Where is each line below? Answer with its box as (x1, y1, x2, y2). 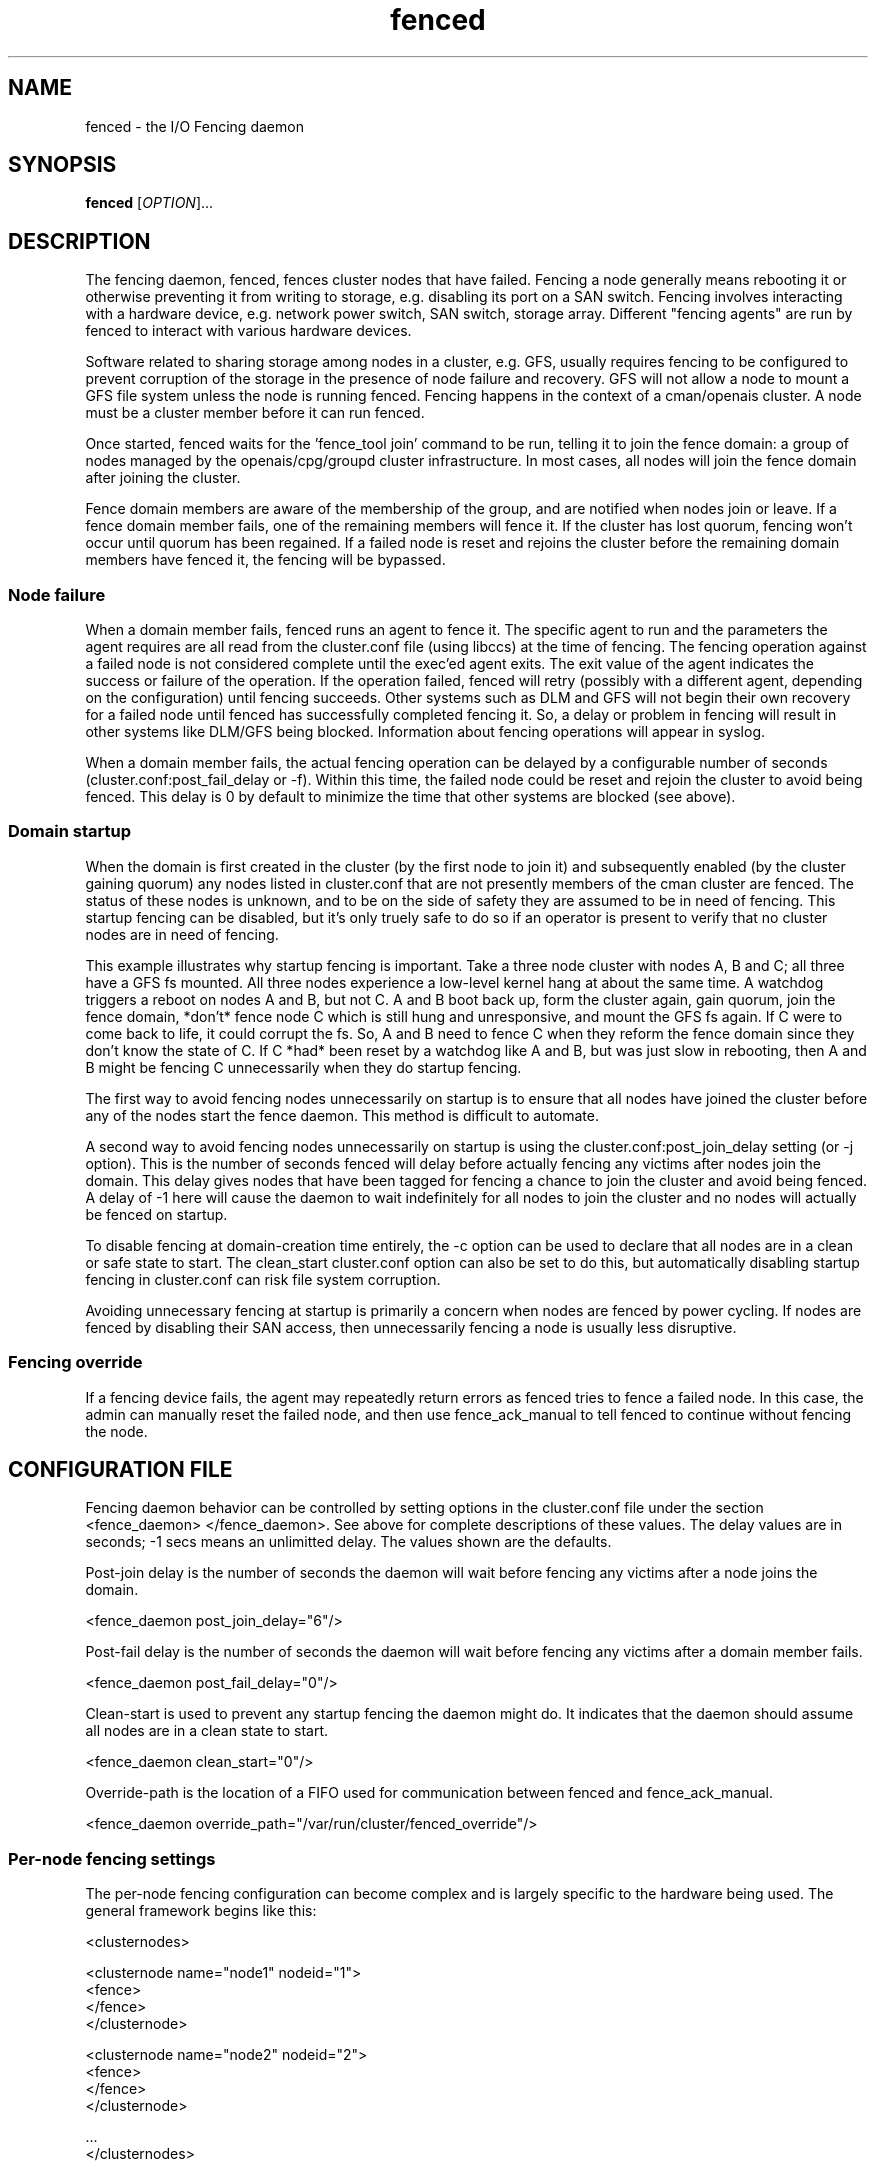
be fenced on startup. (85, 1205, 228, 1223)
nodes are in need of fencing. (85, 925, 279, 943)
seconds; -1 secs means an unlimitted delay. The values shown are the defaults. (85, 1533, 612, 1551)
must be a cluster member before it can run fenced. (85, 404, 425, 422)
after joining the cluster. (85, 469, 241, 487)
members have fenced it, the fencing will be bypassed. (85, 551, 446, 569)
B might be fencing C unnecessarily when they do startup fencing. (85, 1058, 522, 1076)
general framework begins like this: (85, 1902, 317, 1920)
